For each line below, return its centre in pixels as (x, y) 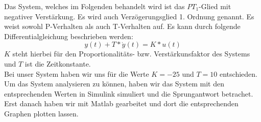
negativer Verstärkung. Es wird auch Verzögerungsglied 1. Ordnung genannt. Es (129, 16)
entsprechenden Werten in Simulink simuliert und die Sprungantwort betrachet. (129, 93)
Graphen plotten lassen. (41, 113)
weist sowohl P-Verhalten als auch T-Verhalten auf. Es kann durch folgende (122, 26)
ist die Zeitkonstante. (58, 63)
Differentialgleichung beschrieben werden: (69, 36)
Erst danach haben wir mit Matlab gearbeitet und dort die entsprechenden (121, 103)
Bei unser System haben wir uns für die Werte (77, 73)
